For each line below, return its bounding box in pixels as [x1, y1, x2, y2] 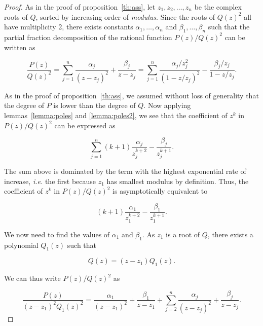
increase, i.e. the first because [4, 175, 96, 186]
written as [4, 42, 35, 52]
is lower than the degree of [53, 100, 136, 111]
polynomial [4, 239, 39, 250]
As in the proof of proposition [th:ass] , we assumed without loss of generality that [4, 90, 259, 100]
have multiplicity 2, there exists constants [4, 21, 133, 32]
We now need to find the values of [4, 229, 110, 239]
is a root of [166, 229, 200, 239]
